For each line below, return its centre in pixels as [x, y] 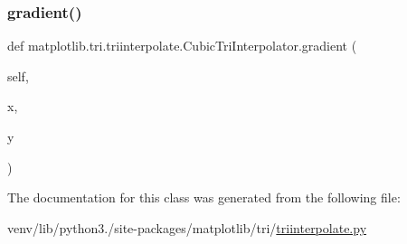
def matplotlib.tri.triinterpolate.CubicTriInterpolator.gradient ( [182, 46]
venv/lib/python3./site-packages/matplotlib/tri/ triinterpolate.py [187, 227]
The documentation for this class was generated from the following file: [204, 197]
